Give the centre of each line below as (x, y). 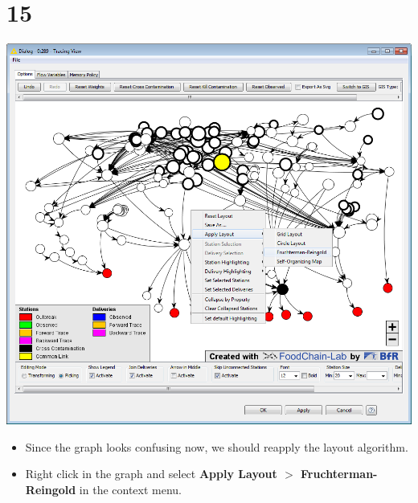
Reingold (51, 490)
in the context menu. (131, 490)
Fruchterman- (339, 474)
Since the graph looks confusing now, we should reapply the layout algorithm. (217, 446)
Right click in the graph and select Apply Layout (151, 474)
